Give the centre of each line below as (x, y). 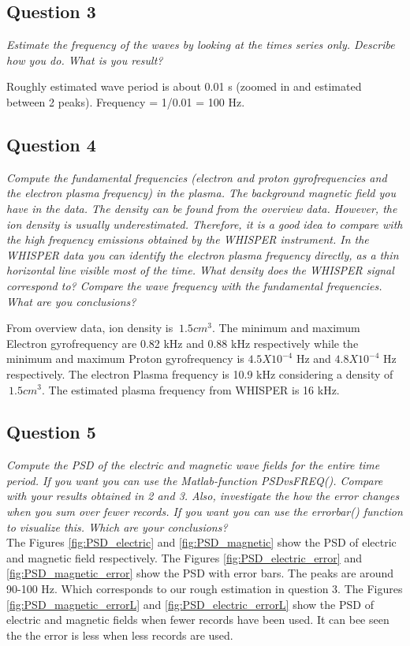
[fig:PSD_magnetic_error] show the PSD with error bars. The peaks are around (200, 573)
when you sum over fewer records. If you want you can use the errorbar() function (205, 512)
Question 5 (51, 432)
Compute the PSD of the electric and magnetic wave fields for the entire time (193, 465)
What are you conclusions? (71, 301)
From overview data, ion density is (90, 328)
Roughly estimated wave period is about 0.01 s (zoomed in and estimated (184, 86)
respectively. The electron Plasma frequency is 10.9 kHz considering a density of (200, 373)
